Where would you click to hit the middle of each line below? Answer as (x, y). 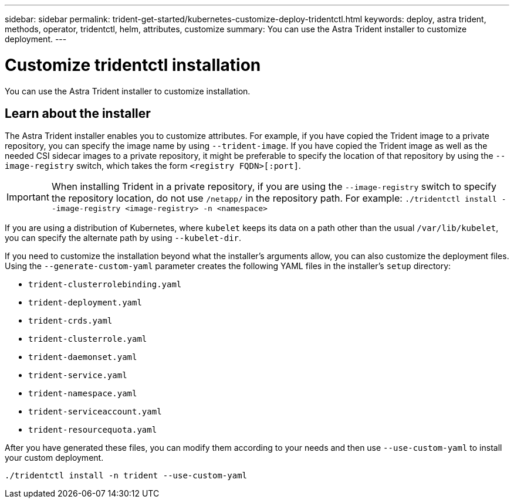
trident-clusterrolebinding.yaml (105, 285)
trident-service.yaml (78, 375)
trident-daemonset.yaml (83, 357)
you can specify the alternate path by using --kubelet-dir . (123, 238)
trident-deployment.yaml (85, 303)
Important (28, 197)
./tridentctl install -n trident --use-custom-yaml (126, 476)
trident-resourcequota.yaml (93, 430)
